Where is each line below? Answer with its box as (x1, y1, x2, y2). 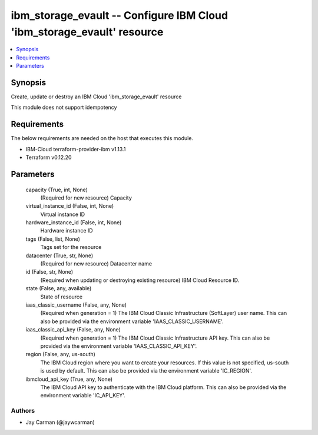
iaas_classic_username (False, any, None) (25, 301, 127, 308)
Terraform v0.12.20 (25, 154, 72, 161)
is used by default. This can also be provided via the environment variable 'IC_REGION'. (40, 367, 253, 374)
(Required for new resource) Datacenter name (40, 260, 153, 267)
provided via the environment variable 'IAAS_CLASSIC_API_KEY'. (40, 342, 197, 350)
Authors (11, 407, 35, 415)
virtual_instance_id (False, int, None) (25, 202, 114, 210)
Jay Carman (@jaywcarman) (25, 419, 95, 426)
